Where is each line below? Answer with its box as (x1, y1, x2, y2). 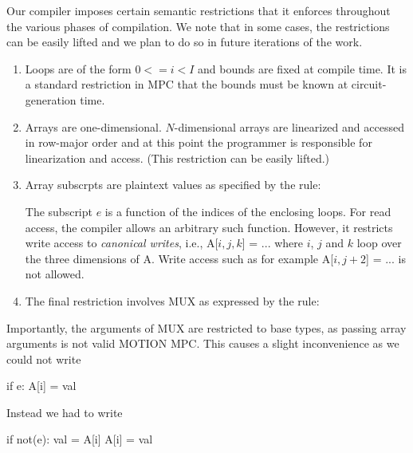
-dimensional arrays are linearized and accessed (174, 118, 404, 135)
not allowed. (25, 266, 85, 282)
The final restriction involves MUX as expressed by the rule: (25, 292, 320, 309)
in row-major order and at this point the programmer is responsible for (25, 134, 372, 151)
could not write (6, 350, 81, 367)
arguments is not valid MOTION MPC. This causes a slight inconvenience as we (6, 335, 399, 352)
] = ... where (242, 234, 304, 251)
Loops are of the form (25, 60, 132, 77)
